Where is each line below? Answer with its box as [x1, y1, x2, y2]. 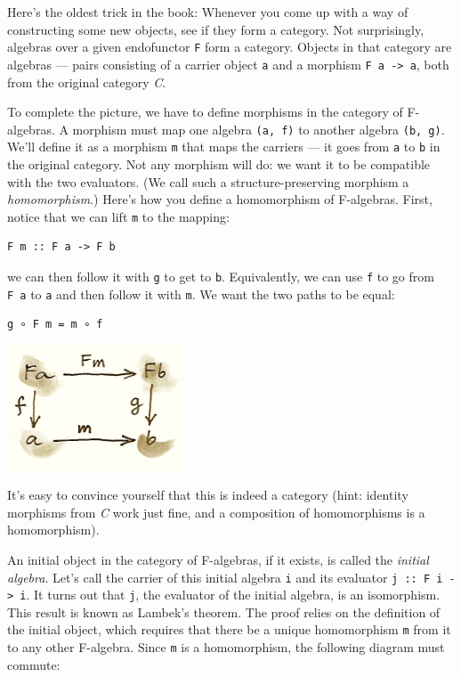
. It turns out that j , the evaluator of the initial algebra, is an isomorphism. [26, 585, 441, 604]
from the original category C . [7, 72, 166, 91]
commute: [7, 655, 61, 673]
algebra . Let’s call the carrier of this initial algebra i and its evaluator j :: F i [7, 567, 443, 586]
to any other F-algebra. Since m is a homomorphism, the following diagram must [7, 638, 445, 657]
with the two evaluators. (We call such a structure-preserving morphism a [7, 172, 409, 191]
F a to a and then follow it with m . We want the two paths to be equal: [7, 284, 395, 303]
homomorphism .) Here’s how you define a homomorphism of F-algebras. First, [7, 190, 433, 208]
